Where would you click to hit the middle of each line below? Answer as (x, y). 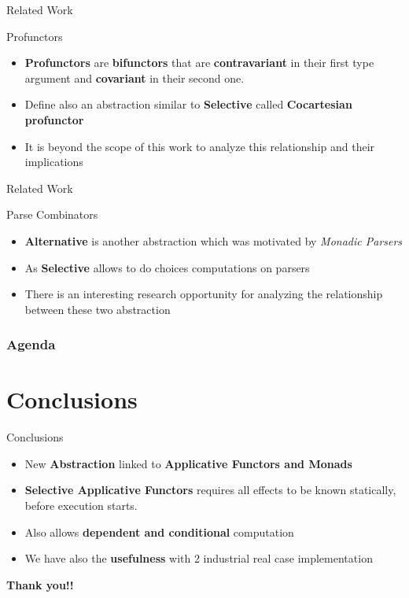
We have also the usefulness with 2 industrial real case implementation (199, 558)
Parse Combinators (52, 214)
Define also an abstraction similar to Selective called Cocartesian (188, 104)
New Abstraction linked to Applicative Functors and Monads (188, 463)
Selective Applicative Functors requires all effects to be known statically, (210, 490)
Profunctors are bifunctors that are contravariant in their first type (199, 63)
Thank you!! (40, 584)
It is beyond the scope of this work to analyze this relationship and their (200, 146)
